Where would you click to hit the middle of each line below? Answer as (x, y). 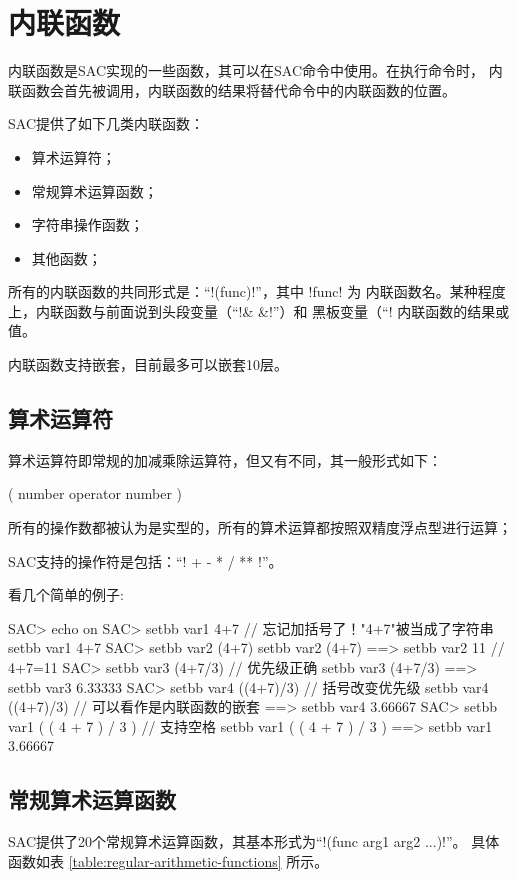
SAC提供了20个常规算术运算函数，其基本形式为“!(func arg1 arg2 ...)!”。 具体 (254, 841)
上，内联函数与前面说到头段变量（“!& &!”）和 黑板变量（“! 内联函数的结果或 (259, 310)
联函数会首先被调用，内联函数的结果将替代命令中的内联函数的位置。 (232, 89)
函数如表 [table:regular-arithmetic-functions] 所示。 (168, 860)
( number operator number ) (95, 493)
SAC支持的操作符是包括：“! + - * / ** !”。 (145, 560)
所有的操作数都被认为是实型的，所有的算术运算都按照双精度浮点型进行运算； (260, 527)
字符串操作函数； (87, 224)
